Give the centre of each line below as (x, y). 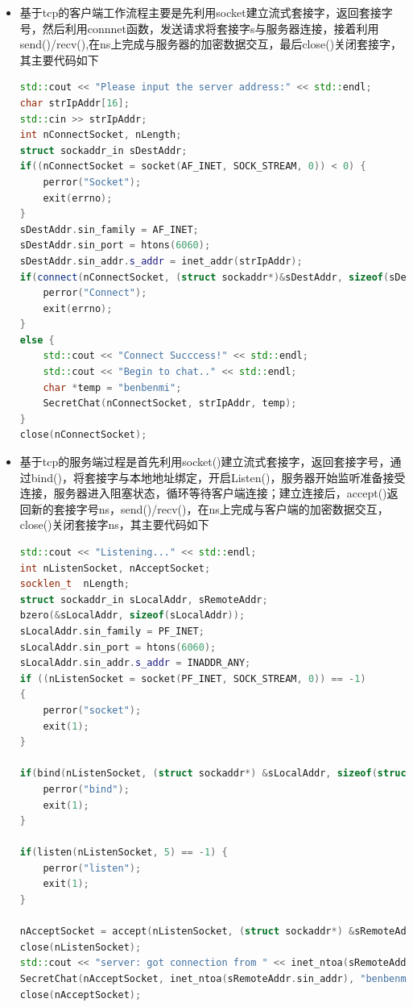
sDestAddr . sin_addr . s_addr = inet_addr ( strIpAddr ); (161, 261)
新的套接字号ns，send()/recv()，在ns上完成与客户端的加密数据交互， (210, 508)
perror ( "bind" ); (86, 789)
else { (37, 340)
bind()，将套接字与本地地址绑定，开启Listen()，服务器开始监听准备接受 (218, 477)
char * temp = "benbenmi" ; (112, 387)
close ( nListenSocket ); (81, 947)
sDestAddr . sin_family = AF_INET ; (109, 229)
